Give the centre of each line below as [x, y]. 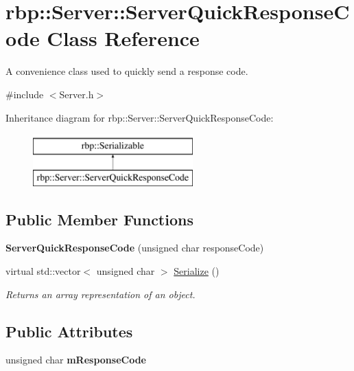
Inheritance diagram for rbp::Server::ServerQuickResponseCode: [140, 117]
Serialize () [197, 271]
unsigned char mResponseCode [76, 360]
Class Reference [123, 38]
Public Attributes [69, 331]
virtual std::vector [43, 271]
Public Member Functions [99, 219]
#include [25, 94]
